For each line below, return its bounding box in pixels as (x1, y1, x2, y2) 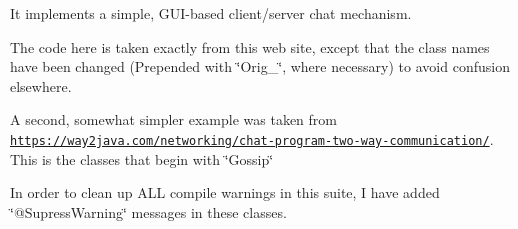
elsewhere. (10, 75, 72, 96)
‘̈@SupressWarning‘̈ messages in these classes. (10, 201, 287, 222)
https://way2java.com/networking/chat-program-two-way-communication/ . (10, 128, 494, 149)
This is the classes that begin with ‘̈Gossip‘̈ (10, 148, 274, 169)
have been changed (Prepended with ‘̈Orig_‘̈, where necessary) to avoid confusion (10, 56, 510, 77)
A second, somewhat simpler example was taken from (10, 109, 337, 130)
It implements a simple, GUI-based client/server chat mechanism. (10, 3, 412, 23)
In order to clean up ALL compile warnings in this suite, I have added (10, 182, 440, 203)
